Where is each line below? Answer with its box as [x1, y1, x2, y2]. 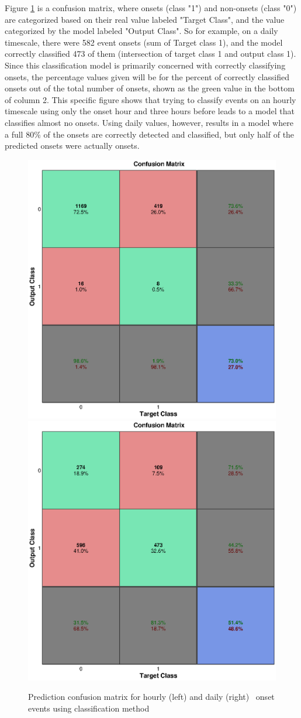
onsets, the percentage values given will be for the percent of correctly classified [5, 70, 290, 83]
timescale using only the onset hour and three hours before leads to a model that [5, 105, 295, 117]
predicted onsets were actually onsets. [5, 139, 140, 152]
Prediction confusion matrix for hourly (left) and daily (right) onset [28, 690, 275, 703]
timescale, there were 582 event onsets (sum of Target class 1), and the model [5, 36, 283, 48]
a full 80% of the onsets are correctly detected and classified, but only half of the [5, 128, 295, 140]
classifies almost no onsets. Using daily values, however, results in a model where [5, 116, 293, 128]
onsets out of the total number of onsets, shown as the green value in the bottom [5, 82, 295, 94]
